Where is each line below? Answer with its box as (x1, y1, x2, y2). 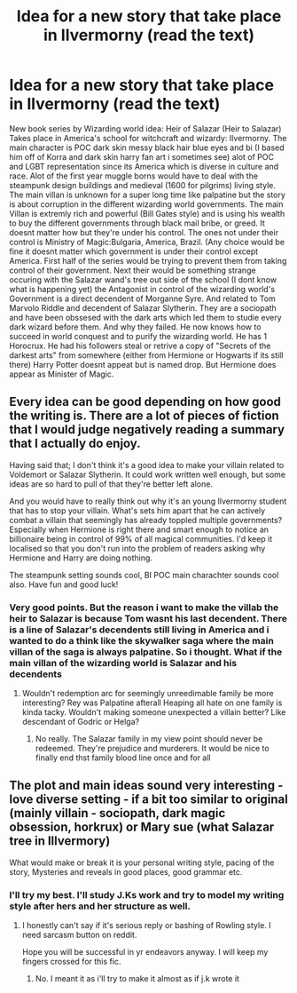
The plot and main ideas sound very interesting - (9, 778, 284, 793)
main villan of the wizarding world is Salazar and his (9, 656, 238, 669)
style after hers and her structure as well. (9, 900, 191, 912)
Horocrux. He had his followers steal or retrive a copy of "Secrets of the (9, 340, 271, 351)
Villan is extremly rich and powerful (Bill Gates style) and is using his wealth (9, 208, 285, 218)
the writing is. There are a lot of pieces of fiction (9, 409, 279, 424)
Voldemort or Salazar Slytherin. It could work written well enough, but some (9, 469, 286, 480)
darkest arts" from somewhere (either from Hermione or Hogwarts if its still (9, 349, 284, 361)
